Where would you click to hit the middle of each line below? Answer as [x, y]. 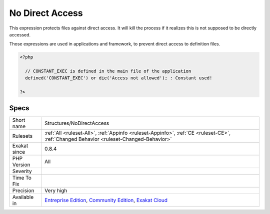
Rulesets [22, 136]
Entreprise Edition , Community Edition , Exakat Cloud [106, 200]
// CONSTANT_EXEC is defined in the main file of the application [108, 71]
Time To [22, 178]
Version [21, 165]
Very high [56, 191]
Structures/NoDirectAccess [77, 123]
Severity [22, 171]
